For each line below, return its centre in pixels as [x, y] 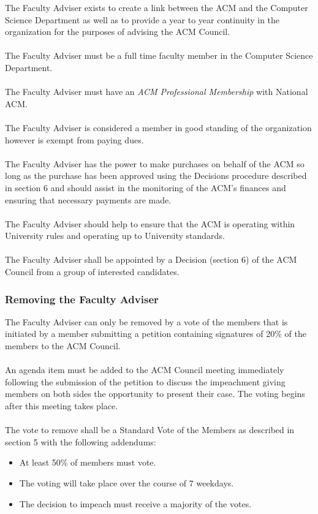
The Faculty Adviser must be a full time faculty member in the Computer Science [159, 55]
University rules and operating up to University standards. [115, 236]
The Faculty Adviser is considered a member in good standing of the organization [158, 127]
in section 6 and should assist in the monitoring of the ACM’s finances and [146, 187]
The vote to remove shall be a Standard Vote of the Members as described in [150, 430]
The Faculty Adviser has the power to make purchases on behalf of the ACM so [155, 163]
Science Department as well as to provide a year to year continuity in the [142, 19]
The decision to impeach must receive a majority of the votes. [135, 503]
